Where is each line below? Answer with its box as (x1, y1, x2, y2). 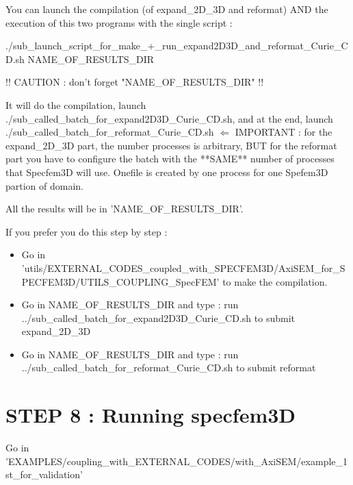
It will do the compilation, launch (5, 97, 146, 112)
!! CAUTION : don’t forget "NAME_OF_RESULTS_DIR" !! (5, 75, 264, 89)
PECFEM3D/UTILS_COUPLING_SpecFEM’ (21, 274, 220, 288)
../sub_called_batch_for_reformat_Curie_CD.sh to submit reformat (21, 360, 316, 375)
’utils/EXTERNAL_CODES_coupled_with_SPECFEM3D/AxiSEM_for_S (21, 260, 345, 275)
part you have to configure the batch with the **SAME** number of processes (5, 151, 335, 166)
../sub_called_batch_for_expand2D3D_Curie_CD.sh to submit (21, 310, 295, 325)
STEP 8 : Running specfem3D (5, 401, 296, 429)
